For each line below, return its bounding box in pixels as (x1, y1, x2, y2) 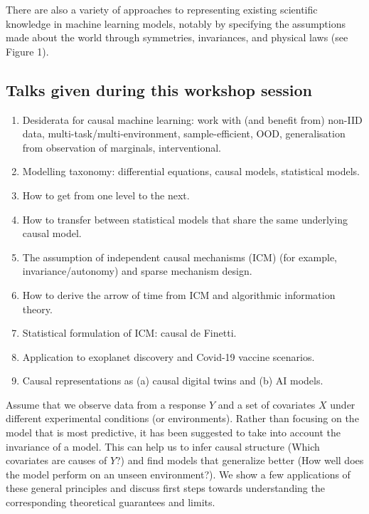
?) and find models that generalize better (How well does (116, 453, 364, 468)
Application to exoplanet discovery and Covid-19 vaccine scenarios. (22, 349, 315, 364)
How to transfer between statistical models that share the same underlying (22, 211, 348, 226)
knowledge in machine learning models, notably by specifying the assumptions (6, 16, 346, 31)
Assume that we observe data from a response (6, 397, 206, 411)
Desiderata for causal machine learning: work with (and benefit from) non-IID (22, 112, 363, 127)
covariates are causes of (6, 453, 107, 468)
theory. (22, 301, 53, 316)
